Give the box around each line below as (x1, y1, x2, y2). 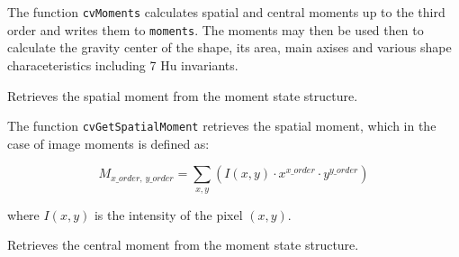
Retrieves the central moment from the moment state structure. (7, 235, 359, 254)
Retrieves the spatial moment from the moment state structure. (7, 86, 358, 105)
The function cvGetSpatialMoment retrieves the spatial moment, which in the (7, 116, 436, 135)
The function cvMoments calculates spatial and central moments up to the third (7, 3, 445, 21)
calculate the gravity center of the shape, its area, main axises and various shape (7, 38, 452, 57)
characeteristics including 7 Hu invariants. (7, 55, 238, 74)
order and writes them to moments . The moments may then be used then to (7, 20, 424, 39)
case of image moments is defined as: (7, 133, 210, 152)
